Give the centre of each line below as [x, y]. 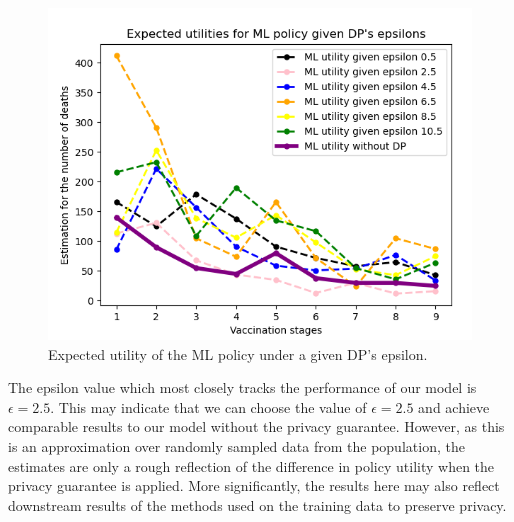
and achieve [454, 406]
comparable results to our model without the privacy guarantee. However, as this [256, 426]
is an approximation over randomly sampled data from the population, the [236, 445]
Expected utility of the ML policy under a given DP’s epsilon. [238, 353]
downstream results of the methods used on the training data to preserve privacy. [257, 504]
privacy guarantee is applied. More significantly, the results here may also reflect [254, 485]
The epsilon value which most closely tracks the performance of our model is [242, 387]
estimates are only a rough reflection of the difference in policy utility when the [251, 465]
